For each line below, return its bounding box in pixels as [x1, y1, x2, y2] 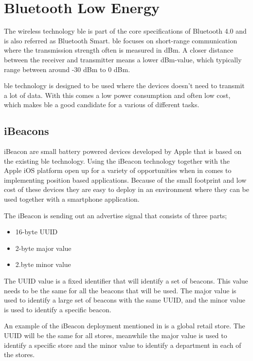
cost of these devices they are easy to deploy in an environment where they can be [4, 184, 249, 194]
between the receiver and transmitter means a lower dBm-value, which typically [4, 54, 242, 64]
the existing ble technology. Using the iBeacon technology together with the [4, 155, 230, 166]
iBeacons [4, 123, 49, 138]
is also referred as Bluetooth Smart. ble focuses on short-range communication [4, 35, 237, 45]
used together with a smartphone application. [4, 194, 140, 204]
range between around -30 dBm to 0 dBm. [4, 64, 130, 74]
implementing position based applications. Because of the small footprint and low [4, 174, 247, 185]
